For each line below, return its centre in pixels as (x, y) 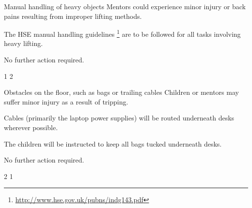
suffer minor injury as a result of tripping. (66, 101)
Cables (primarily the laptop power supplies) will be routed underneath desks (119, 118)
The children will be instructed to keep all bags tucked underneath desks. (113, 143)
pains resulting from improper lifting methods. (73, 16)
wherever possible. (31, 127)
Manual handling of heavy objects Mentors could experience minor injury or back (125, 6)
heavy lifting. (24, 43)
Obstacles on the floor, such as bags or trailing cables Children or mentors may (121, 92)
